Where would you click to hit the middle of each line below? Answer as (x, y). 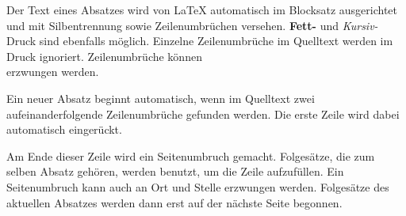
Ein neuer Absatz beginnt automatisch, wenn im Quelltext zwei (161, 98)
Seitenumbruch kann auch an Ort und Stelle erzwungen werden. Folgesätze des (198, 186)
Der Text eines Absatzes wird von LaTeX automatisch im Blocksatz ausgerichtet (202, 9)
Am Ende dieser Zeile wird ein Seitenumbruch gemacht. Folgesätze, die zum (191, 155)
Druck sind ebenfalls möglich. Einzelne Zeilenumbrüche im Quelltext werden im (200, 41)
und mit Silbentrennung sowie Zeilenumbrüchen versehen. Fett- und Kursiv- (192, 25)
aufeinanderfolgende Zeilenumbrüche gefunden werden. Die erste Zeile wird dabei (203, 114)
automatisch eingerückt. (64, 129)
